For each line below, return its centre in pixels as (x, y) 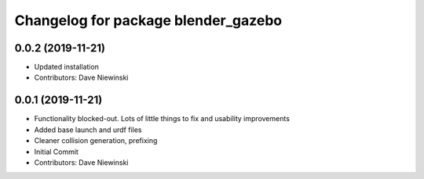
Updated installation (67, 67)
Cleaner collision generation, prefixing (96, 141)
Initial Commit (56, 152)
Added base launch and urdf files (88, 130)
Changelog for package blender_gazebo (148, 20)
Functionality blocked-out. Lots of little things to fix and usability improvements (162, 119)
